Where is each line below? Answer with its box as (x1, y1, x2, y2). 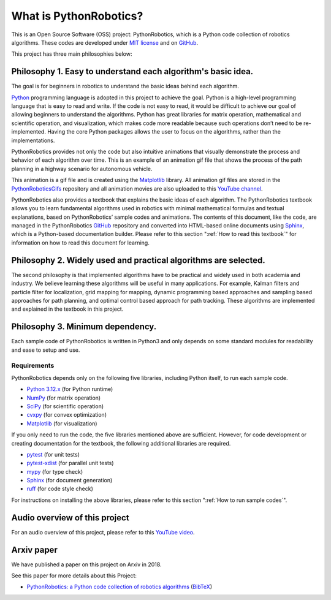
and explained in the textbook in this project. (11, 305, 124, 313)
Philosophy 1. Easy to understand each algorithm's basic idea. (11, 66, 254, 77)
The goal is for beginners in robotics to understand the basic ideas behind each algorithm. (11, 83, 239, 90)
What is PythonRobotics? (11, 9, 143, 23)
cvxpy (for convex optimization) (26, 411, 107, 419)
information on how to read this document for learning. (11, 239, 150, 246)
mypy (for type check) (26, 468, 83, 475)
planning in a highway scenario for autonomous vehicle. (11, 165, 153, 172)
